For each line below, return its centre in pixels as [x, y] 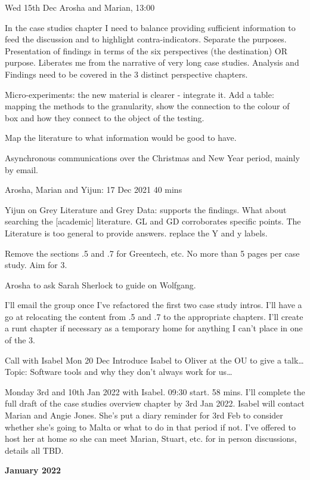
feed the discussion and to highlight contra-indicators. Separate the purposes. [146, 39]
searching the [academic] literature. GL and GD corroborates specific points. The [153, 221]
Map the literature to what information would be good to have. [121, 138]
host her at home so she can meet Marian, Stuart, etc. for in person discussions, [151, 439]
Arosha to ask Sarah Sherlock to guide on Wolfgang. [100, 284]
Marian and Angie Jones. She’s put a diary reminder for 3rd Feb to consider [144, 415]
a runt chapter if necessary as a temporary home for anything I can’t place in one [154, 328]
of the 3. [20, 340]
